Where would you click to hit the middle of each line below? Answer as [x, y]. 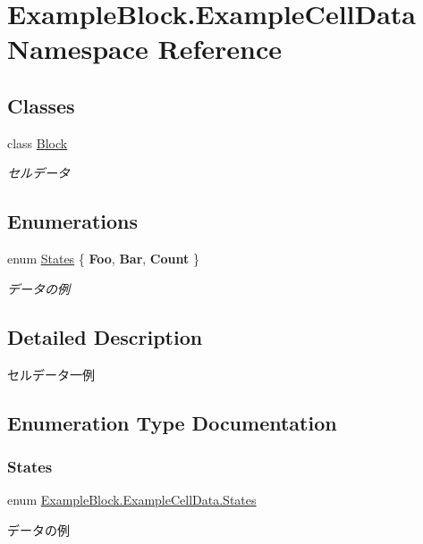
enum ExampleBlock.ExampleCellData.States [132, 500]
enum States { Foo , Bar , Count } [103, 259]
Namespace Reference [144, 49]
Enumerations [73, 221]
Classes [41, 105]
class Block [38, 142]
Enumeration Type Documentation [172, 422]
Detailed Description [105, 336]
